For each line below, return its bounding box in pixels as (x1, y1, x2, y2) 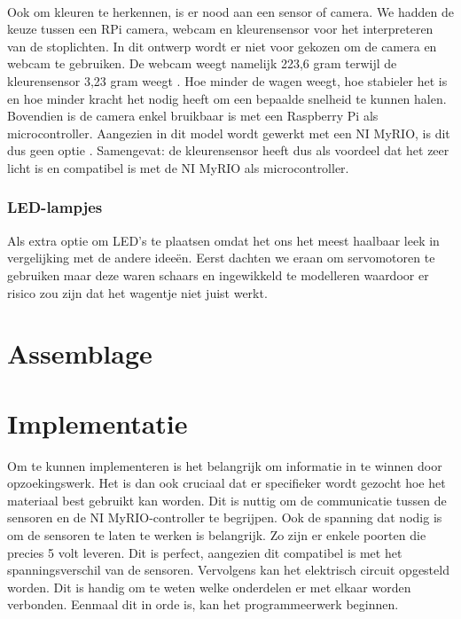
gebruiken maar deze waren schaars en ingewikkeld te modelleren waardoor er (7, 265, 429, 284)
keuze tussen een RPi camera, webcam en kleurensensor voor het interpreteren (7, 20, 434, 38)
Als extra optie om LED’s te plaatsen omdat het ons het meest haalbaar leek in (7, 231, 440, 249)
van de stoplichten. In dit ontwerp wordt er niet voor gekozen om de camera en (7, 36, 437, 55)
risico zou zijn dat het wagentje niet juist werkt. (7, 283, 268, 302)
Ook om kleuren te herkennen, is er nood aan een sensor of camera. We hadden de (7, 2, 455, 20)
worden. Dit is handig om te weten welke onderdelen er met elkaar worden (7, 577, 411, 596)
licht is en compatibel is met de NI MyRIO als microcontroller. (7, 158, 349, 176)
